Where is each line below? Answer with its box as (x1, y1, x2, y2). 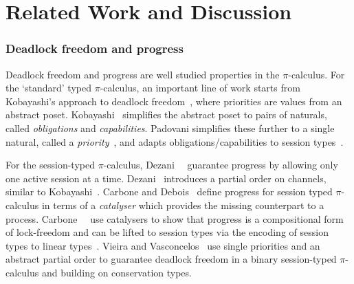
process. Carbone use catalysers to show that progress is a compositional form (5, 211, 344, 226)
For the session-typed (5, 157, 95, 172)
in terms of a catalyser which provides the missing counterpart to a (41, 197, 324, 212)
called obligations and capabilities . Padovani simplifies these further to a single (5, 120, 335, 135)
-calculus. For (288, 67, 345, 81)
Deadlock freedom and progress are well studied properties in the (5, 67, 280, 81)
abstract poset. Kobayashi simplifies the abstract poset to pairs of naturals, (5, 107, 327, 122)
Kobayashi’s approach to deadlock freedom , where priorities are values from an (5, 94, 342, 108)
